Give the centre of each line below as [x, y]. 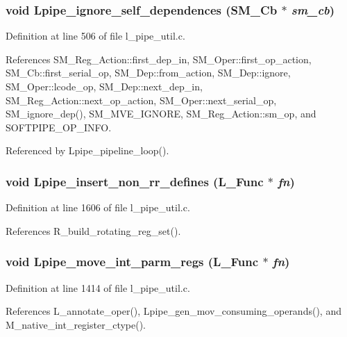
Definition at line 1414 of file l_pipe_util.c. [98, 287]
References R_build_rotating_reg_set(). [93, 230]
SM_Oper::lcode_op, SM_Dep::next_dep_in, [104, 86]
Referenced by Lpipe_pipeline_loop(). [87, 150]
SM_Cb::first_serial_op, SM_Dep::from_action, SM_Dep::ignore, [148, 73]
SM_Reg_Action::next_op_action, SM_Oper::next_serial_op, [141, 100]
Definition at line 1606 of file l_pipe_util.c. [98, 207]
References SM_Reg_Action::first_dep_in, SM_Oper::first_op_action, [159, 59]
